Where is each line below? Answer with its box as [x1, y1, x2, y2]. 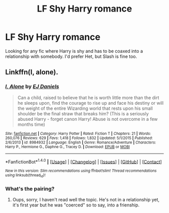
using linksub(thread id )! [5, 173, 46, 179]
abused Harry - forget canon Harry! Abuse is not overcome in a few [17, 116, 158, 122]
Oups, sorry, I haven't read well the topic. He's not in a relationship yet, [12, 196, 160, 202]
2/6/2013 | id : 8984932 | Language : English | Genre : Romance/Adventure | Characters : [5, 139, 156, 145]
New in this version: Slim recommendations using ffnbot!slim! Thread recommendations [5, 168, 157, 174]
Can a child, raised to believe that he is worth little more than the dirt [17, 94, 159, 101]
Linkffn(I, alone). [5, 68, 59, 77]
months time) [17, 121, 45, 127]
